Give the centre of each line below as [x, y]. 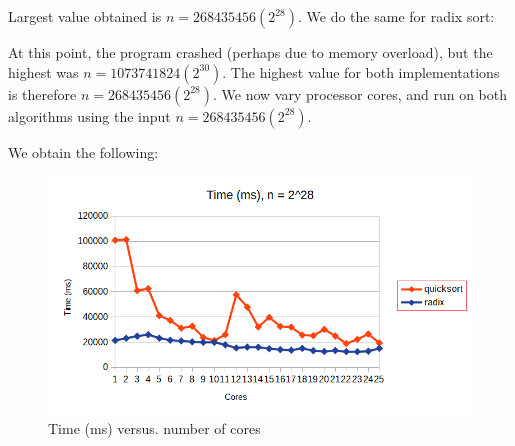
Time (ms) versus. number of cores [154, 428]
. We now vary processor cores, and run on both [360, 93]
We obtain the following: [83, 151]
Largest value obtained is [85, 16]
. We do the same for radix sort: [396, 16]
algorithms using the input [89, 115]
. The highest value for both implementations [361, 71]
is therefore [42, 93]
